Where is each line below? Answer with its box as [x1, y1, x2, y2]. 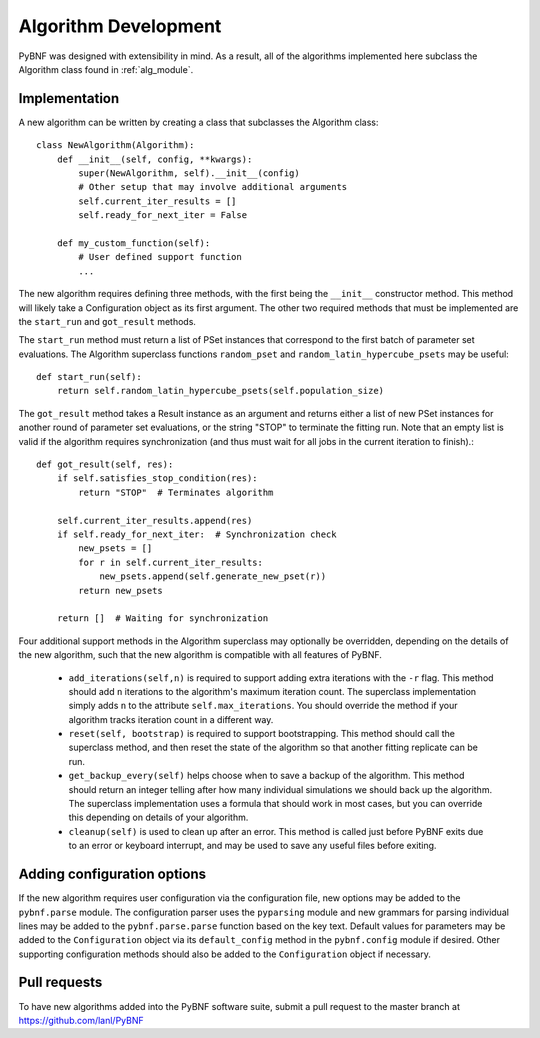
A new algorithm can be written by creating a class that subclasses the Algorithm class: [18, 116, 379, 128]
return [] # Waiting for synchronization [56, 613, 269, 624]
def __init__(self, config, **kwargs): [56, 153, 253, 165]
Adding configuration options [18, 866, 207, 883]
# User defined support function [78, 251, 242, 263]
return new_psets [78, 585, 164, 596]
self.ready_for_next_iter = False [78, 210, 248, 221]
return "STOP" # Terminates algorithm [78, 486, 274, 498]
